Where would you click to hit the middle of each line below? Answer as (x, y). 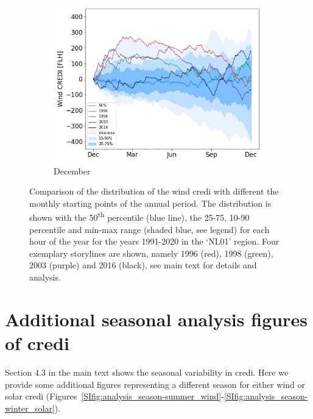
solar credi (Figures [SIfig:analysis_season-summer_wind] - (114, 396)
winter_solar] (30, 408)
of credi (37, 342)
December (72, 170)
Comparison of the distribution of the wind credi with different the (154, 191)
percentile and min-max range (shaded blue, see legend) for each (149, 229)
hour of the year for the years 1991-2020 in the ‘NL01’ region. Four (154, 241)
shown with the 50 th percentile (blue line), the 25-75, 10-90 (139, 217)
